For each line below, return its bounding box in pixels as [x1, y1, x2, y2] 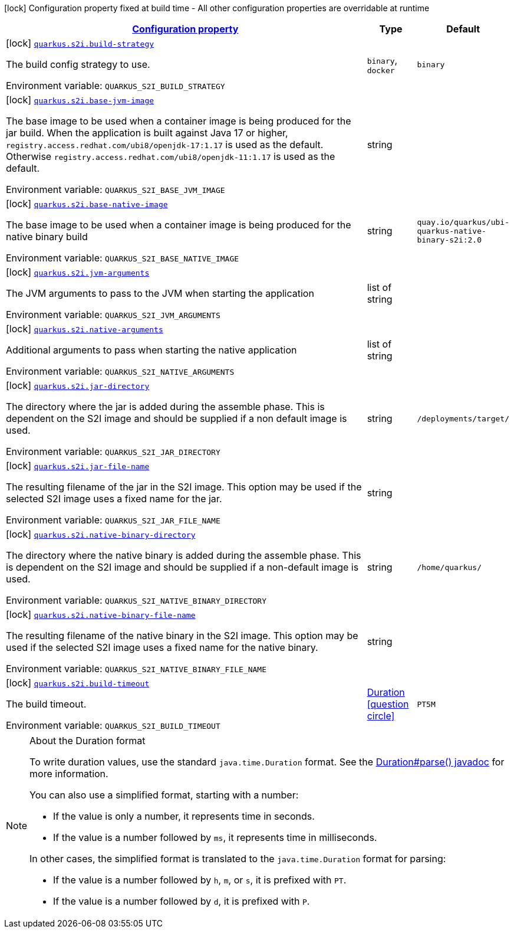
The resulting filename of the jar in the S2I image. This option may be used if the [6, 481, 362, 493]
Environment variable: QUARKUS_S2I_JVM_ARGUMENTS [6, 309, 220, 320]
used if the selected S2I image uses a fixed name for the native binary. [6, 641, 318, 653]
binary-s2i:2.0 [417, 235, 482, 244]
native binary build [6, 231, 88, 243]
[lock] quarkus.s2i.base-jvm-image [6, 94, 154, 106]
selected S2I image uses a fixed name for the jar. [6, 493, 222, 505]
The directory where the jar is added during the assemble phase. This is [6, 401, 325, 413]
